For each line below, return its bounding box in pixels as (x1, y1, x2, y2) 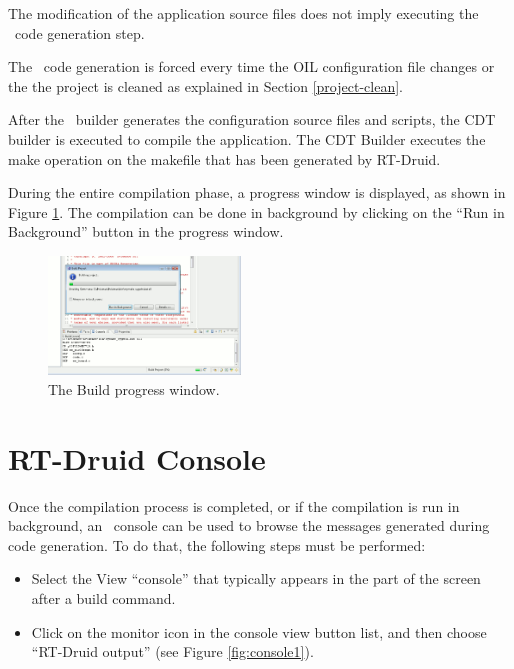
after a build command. (31, 587, 176, 608)
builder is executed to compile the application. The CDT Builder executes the (8, 128, 486, 149)
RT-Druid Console (8, 437, 266, 478)
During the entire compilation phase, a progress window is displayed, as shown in (8, 182, 506, 203)
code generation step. (14, 22, 145, 43)
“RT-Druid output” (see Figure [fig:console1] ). (31, 641, 314, 662)
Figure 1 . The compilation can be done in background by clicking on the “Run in (8, 201, 505, 222)
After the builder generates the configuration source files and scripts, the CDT (8, 109, 496, 130)
